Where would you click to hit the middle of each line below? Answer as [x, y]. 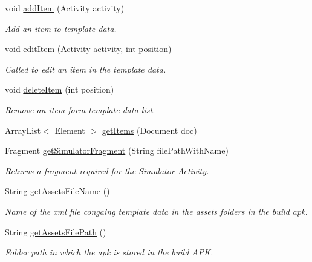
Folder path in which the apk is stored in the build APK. [109, 252]
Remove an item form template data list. [80, 109]
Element [70, 130]
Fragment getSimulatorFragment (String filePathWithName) [117, 150]
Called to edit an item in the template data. [86, 69]
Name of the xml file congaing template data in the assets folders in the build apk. [156, 211]
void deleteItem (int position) [60, 89]
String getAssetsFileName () [57, 191]
